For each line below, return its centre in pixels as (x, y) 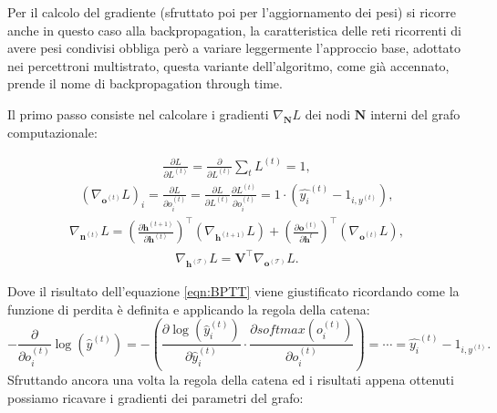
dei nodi (328, 114)
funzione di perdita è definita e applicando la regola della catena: (189, 309)
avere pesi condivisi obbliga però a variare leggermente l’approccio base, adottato (234, 48)
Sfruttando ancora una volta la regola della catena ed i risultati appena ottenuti (231, 380)
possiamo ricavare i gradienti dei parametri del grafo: (155, 397)
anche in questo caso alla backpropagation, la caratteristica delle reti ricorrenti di (234, 30)
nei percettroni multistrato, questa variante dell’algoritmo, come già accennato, (228, 65)
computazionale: (52, 132)
